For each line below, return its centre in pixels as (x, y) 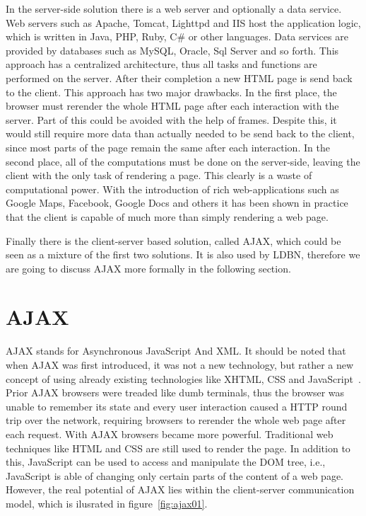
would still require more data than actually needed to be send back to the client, (180, 133)
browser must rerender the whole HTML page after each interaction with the (172, 106)
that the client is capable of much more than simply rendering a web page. (167, 216)
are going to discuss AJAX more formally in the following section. (148, 268)
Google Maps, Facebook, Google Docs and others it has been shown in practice (177, 203)
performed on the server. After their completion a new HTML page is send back (179, 78)
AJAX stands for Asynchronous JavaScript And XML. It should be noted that (176, 351)
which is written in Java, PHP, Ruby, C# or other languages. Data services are (177, 36)
